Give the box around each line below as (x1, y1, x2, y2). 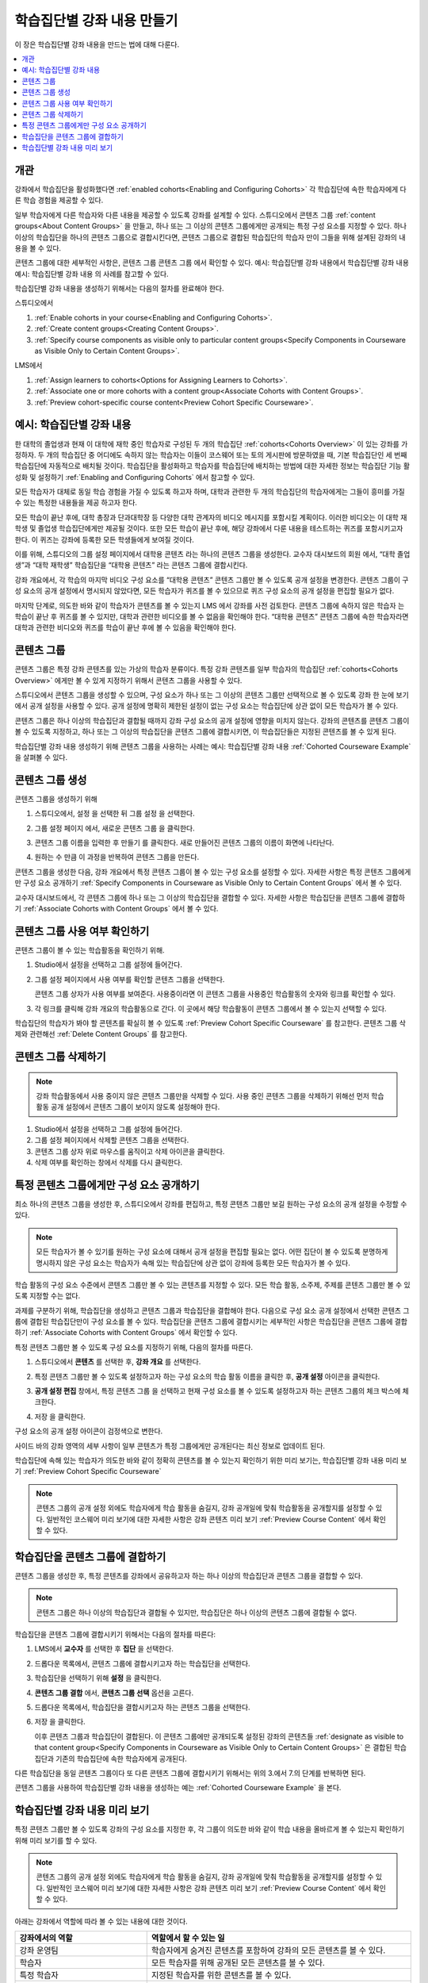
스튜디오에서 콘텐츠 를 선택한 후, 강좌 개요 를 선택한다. (34, 1357, 201, 1367)
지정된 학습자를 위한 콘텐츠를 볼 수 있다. (151, 1970, 292, 1981)
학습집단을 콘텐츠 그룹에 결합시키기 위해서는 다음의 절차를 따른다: (14, 1630, 216, 1640)
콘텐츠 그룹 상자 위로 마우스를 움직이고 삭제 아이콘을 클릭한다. (34, 1146, 225, 1156)
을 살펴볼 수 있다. (14, 753, 68, 762)
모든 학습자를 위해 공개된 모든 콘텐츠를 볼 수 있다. (151, 1957, 325, 1968)
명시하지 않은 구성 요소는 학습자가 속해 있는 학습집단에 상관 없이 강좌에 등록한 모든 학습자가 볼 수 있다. (36, 1258, 350, 1268)
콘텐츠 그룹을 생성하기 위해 (14, 794, 98, 804)
